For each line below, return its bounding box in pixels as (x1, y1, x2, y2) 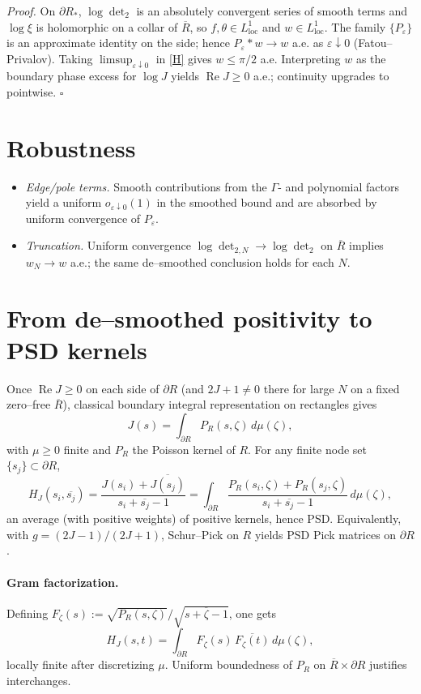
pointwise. (6, 83, 57, 100)
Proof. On (6, 2, 56, 19)
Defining (6, 604, 49, 621)
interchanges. (6, 671, 71, 688)
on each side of (86, 379, 159, 396)
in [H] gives (155, 49, 212, 66)
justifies (368, 656, 407, 673)
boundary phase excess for (6, 67, 137, 84)
